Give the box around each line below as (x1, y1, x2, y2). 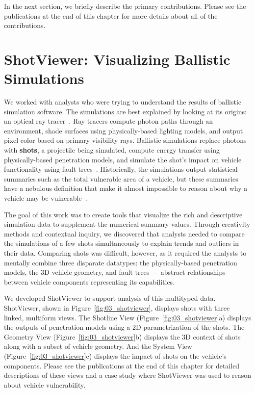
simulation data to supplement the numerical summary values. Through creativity (4, 219, 251, 229)
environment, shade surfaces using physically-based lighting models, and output (4, 125, 243, 135)
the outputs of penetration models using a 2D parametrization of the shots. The (4, 322, 245, 332)
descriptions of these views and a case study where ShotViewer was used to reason (4, 370, 251, 380)
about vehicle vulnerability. (4, 379, 86, 390)
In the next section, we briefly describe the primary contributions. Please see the (4, 1, 246, 11)
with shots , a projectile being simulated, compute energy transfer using (4, 145, 220, 155)
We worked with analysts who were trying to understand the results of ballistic (4, 97, 242, 107)
